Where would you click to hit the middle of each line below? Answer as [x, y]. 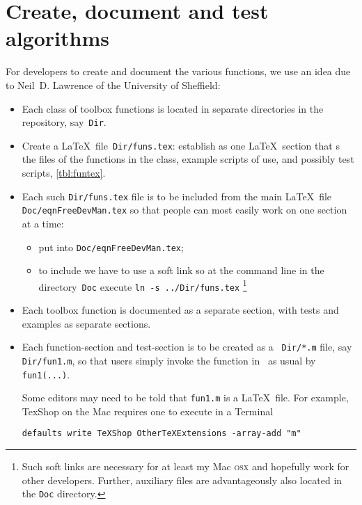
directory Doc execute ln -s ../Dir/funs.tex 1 [143, 285]
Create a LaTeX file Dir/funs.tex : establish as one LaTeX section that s [181, 145]
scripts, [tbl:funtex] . [64, 173]
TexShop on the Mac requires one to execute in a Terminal [148, 411]
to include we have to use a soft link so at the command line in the [181, 270]
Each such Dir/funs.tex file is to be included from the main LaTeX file [177, 196]
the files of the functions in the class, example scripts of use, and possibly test [188, 159]
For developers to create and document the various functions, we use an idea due [178, 71]
